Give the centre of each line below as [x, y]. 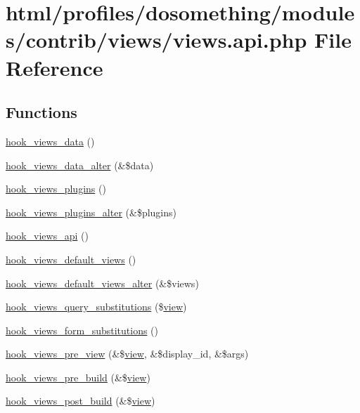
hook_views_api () [47, 236]
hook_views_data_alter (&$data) [80, 165]
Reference [54, 67]
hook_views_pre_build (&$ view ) [78, 377]
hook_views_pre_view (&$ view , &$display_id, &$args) [127, 354]
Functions [41, 112]
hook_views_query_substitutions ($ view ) [96, 307]
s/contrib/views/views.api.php [156, 40]
